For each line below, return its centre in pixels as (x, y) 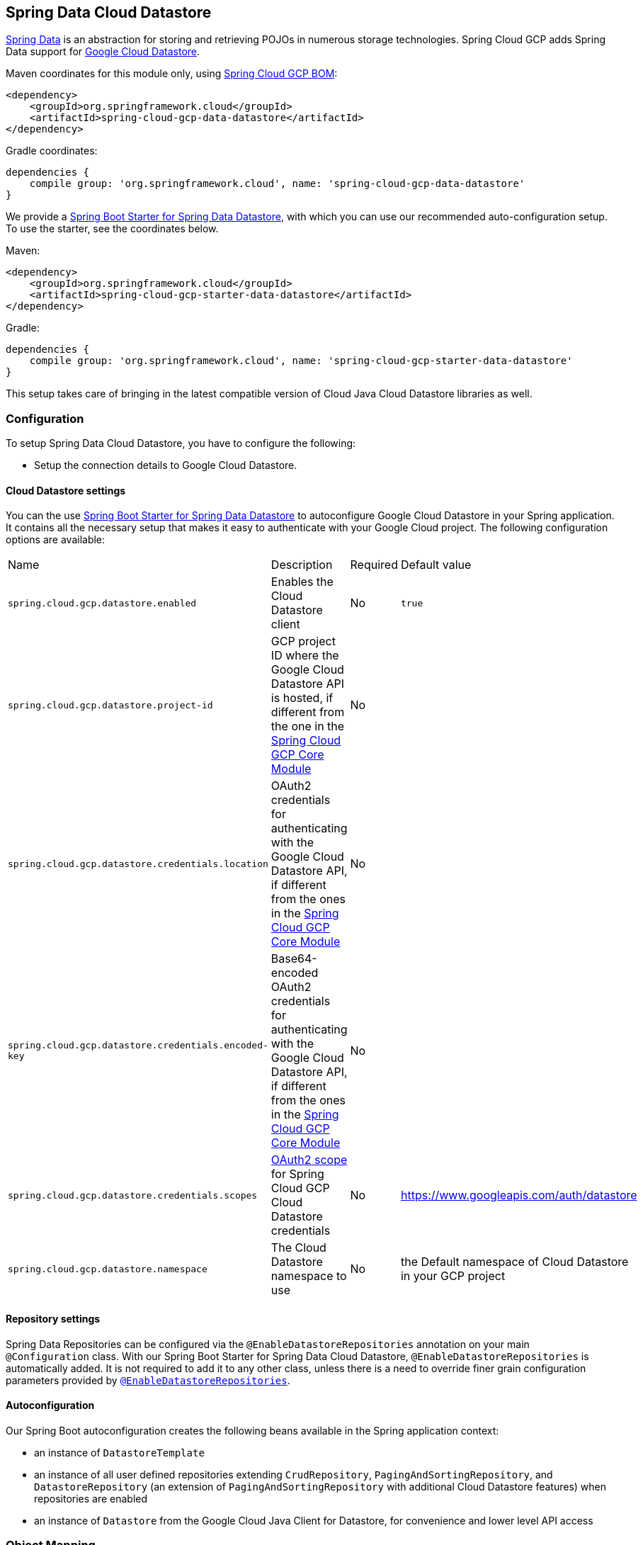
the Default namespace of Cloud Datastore (514, 1262)
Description (302, 565)
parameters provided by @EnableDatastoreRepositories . (148, 1380)
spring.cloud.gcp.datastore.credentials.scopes (133, 1195)
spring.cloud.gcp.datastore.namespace (108, 1269)
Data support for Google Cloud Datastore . (103, 52)
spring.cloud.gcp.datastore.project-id (110, 705)
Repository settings (53, 1319)
